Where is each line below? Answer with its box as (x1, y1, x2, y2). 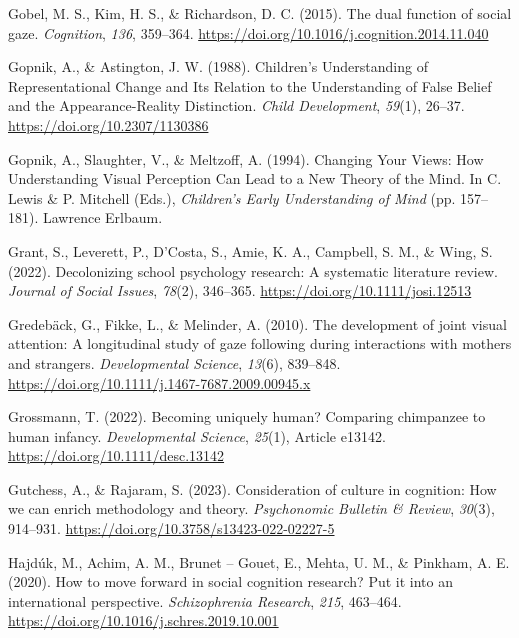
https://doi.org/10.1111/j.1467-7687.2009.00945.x (8, 372, 311, 393)
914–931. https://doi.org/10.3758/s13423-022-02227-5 (8, 518, 335, 539)
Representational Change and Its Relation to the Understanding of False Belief (8, 75, 492, 96)
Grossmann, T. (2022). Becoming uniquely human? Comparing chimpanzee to (8, 406, 486, 427)
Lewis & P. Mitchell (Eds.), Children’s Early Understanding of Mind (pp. (8, 187, 456, 208)
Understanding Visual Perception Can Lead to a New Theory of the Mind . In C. (8, 168, 502, 189)
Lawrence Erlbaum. (42, 207, 163, 228)
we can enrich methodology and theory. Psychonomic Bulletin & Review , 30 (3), (8, 498, 495, 519)
